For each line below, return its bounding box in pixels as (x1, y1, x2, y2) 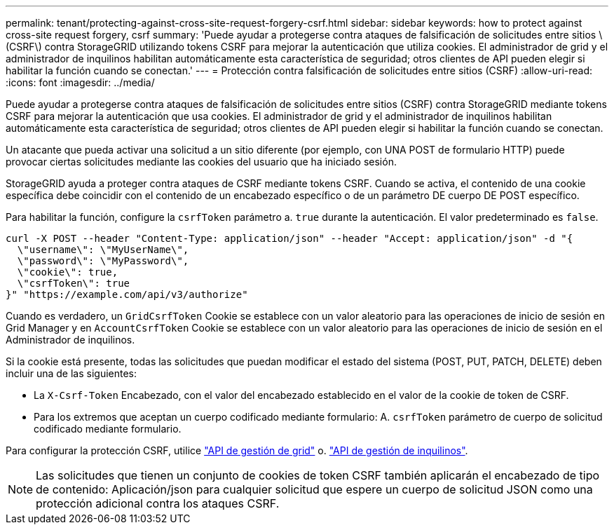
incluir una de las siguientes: (6, 367, 137, 379)
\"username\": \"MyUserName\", (17, 244, 189, 255)
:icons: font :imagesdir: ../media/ (6, 76, 155, 88)
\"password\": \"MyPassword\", (17, 255, 189, 266)
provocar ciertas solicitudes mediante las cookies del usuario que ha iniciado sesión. (6, 156, 397, 168)
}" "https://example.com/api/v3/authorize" (6, 289, 248, 300)
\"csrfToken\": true (17, 278, 130, 289)
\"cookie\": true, (17, 266, 118, 278)
